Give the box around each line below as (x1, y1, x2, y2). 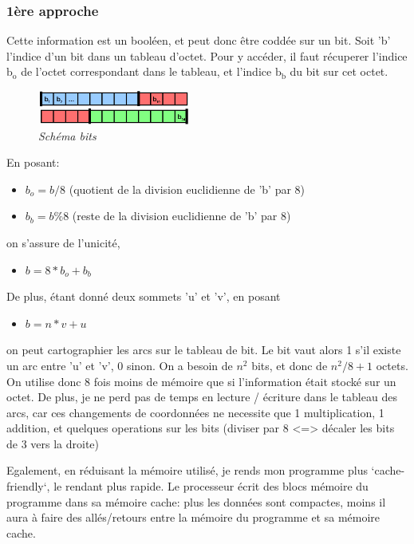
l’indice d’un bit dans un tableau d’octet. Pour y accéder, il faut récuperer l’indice (6, 47, 408, 64)
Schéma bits (38, 127, 97, 144)
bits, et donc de (251, 357, 328, 373)
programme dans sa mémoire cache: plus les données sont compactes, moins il (6, 493, 386, 510)
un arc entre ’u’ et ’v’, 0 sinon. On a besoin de (6, 357, 233, 373)
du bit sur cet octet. (290, 63, 388, 80)
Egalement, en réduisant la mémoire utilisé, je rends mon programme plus (6, 462, 368, 479)
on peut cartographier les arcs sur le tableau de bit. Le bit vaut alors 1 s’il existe (6, 341, 401, 358)
